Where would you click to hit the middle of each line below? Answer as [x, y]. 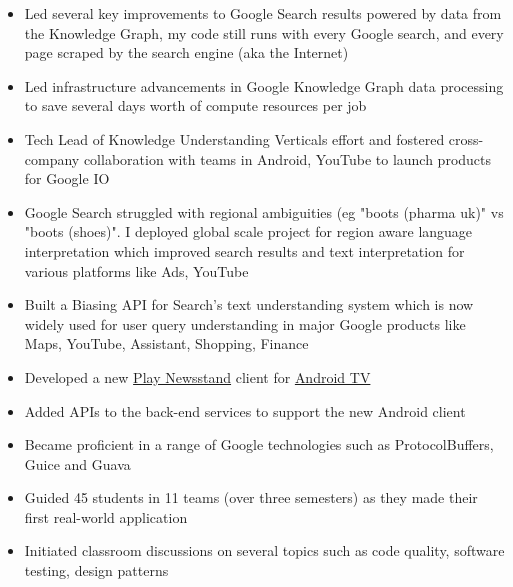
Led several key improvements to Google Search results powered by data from [263, 13]
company [52, 158]
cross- [466, 138]
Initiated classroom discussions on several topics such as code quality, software [264, 550]
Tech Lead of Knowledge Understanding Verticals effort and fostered [234, 138]
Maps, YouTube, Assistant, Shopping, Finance [166, 343]
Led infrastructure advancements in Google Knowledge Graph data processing [264, 85]
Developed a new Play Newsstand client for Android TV [197, 376]
